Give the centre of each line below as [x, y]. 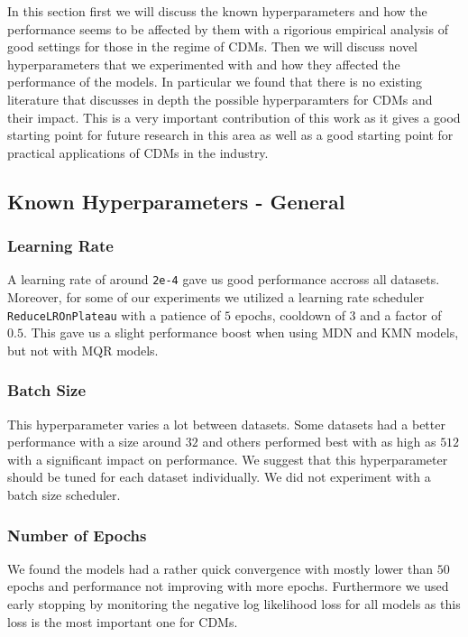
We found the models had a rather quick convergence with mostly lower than [220, 568]
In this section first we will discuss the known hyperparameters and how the [217, 11]
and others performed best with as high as [319, 442]
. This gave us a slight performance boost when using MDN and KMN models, [241, 332]
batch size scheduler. [64, 495]
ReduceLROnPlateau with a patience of [114, 314]
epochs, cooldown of [290, 314]
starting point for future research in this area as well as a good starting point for [230, 135]
